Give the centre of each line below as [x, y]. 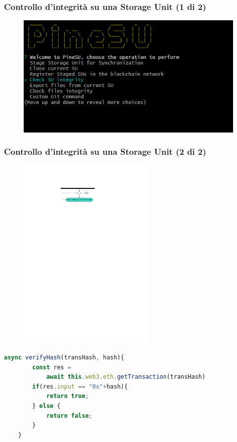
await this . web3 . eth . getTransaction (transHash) [126, 377]
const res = [52, 367]
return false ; [69, 416]
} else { [46, 406]
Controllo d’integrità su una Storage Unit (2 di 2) [105, 152]
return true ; [67, 396]
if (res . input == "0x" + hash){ [80, 386]
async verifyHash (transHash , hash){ [64, 358]
